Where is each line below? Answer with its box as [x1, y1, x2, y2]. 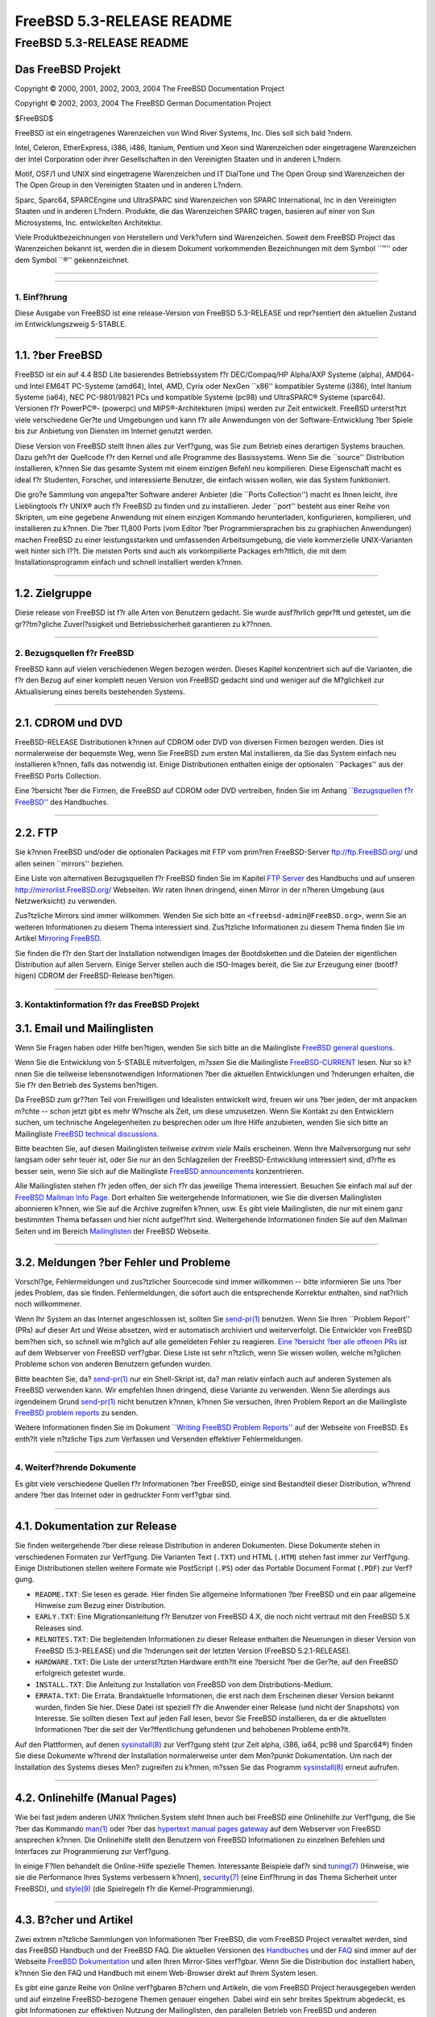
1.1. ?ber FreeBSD [14, 349, 103, 362]
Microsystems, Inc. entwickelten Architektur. [14, 218, 163, 228]
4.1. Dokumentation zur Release [14, 1519, 177, 1533]
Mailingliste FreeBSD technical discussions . [14, 1129, 159, 1138]
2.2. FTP [14, 826, 58, 840]
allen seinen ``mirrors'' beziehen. [14, 858, 124, 868]
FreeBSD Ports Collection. [14, 770, 101, 780]
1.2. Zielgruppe [14, 587, 93, 600]
